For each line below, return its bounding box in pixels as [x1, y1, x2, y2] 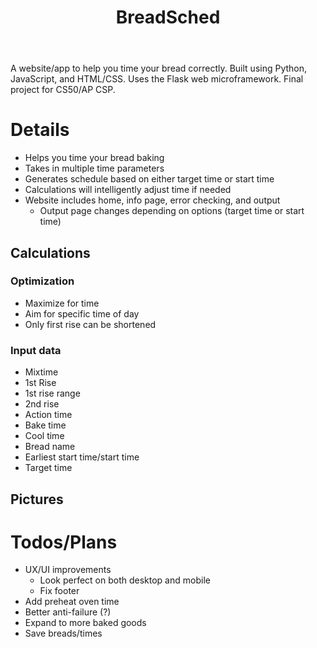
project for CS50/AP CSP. [10, 84, 116, 96]
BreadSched [115, 6, 221, 29]
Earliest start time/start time [24, 451, 140, 463]
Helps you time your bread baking [24, 152, 165, 164]
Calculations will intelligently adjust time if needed [24, 184, 232, 196]
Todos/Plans [10, 531, 118, 553]
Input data [10, 343, 62, 357]
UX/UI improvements [24, 564, 112, 576]
